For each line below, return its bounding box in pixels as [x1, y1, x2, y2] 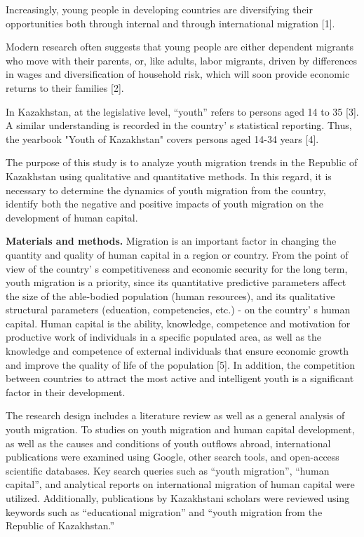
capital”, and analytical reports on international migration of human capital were [6, 477, 355, 491]
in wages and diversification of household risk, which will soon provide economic [6, 67, 350, 81]
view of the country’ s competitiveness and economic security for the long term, [6, 261, 348, 276]
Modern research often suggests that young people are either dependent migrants [6, 39, 354, 54]
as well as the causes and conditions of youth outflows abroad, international [6, 435, 331, 450]
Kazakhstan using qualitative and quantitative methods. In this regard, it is [6, 168, 332, 183]
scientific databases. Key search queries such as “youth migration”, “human [6, 463, 330, 477]
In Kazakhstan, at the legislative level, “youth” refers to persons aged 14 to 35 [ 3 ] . [6, 104, 359, 118]
